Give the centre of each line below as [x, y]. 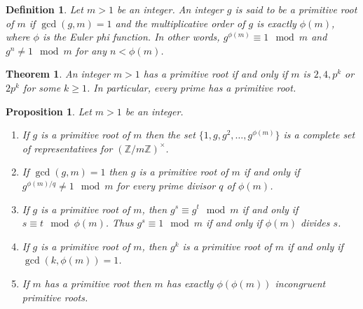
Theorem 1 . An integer [58, 74]
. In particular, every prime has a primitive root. [192, 87]
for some [42, 87]
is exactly [276, 23]
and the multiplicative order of [180, 23]
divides [315, 223]
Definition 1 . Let [44, 9]
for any [91, 50]
